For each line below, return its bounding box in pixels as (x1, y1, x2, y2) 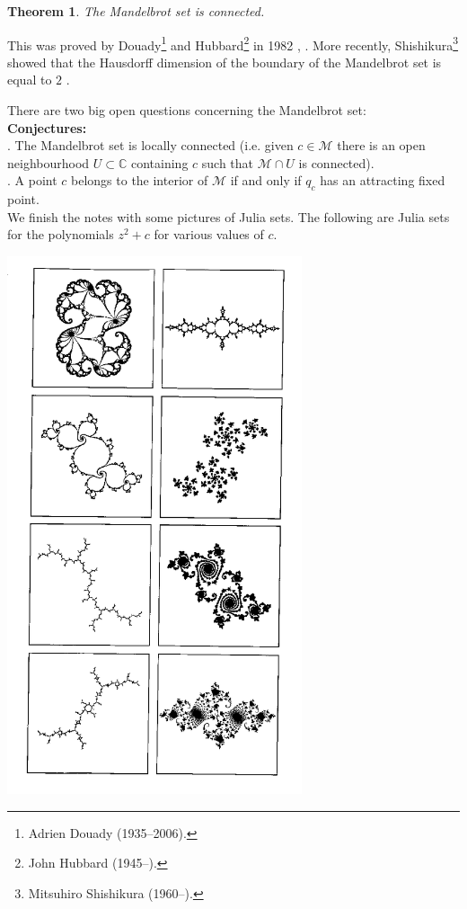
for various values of (154, 225, 264, 244)
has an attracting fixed (320, 171, 445, 190)
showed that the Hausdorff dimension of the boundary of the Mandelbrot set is (7, 52, 442, 71)
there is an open (337, 136, 426, 155)
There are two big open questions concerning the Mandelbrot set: (7, 101, 366, 120)
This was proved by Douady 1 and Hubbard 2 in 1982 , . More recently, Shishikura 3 (7, 32, 459, 54)
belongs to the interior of (71, 171, 208, 190)
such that (201, 153, 254, 172)
